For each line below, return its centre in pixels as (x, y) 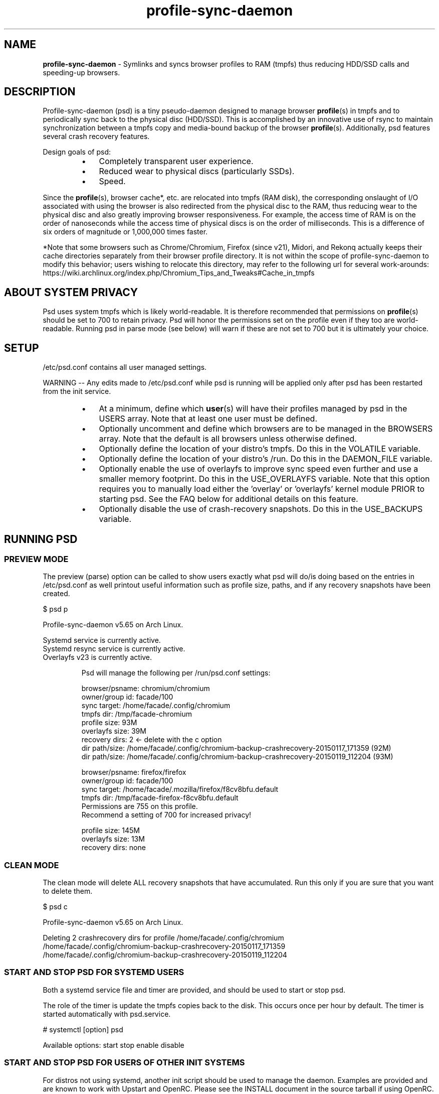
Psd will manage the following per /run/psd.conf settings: (176, 673)
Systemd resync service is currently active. (114, 649)
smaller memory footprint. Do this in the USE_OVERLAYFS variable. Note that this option (264, 479)
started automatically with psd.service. (107, 1014)
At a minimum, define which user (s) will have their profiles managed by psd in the (253, 409)
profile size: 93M (109, 723)
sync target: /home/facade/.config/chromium (156, 706)
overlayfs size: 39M (114, 731)
